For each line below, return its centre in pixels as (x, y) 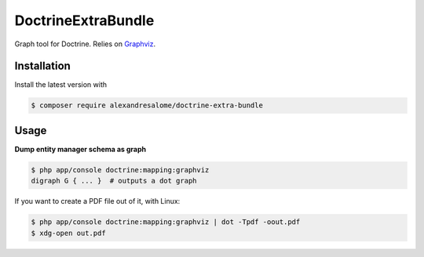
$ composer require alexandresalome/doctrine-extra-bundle (147, 105)
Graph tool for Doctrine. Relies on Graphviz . (85, 44)
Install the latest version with (61, 85)
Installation (42, 66)
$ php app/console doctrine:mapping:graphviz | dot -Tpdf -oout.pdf (166, 222)
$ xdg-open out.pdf (68, 233)
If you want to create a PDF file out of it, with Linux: (97, 201)
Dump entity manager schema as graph (80, 149)
